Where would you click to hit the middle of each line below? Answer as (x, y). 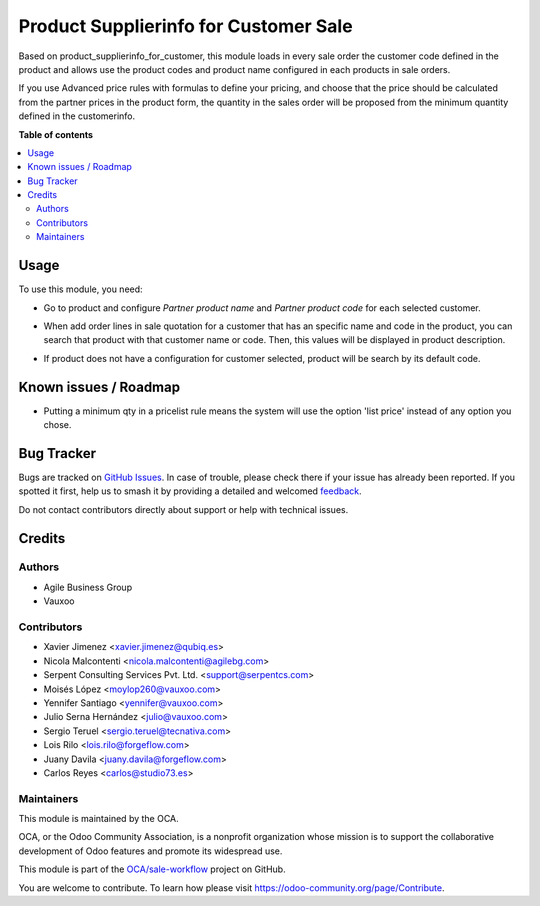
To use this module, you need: (81, 289)
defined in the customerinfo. (77, 116)
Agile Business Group (88, 587)
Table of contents (56, 134)
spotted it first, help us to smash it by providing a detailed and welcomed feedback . (190, 491)
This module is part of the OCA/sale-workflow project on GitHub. (152, 869)
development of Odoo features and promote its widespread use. (150, 851)
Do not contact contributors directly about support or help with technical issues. (183, 509)
